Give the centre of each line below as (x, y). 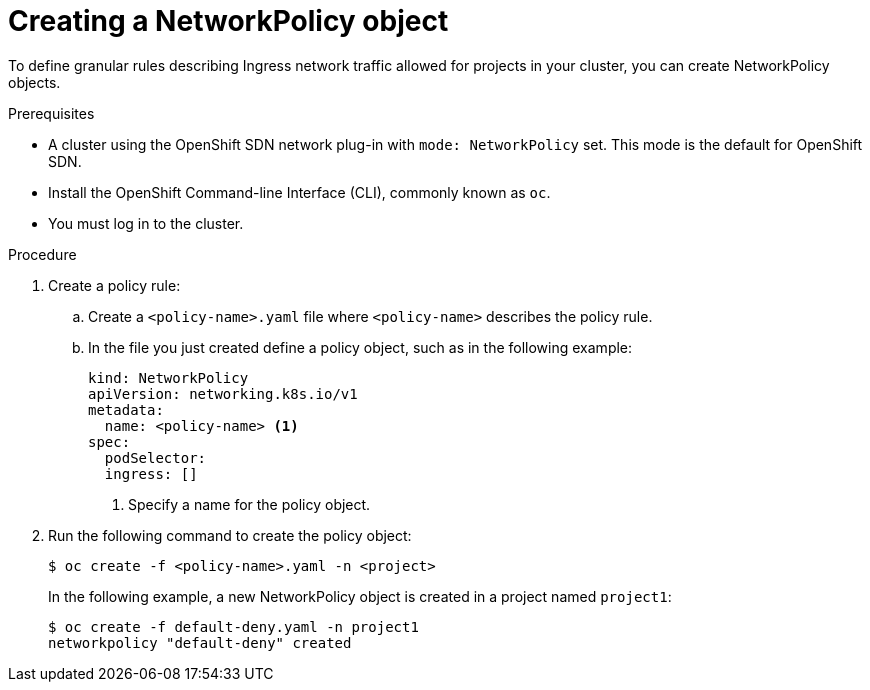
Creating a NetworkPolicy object (228, 21)
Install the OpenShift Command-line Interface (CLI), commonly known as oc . (299, 192)
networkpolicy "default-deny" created (200, 642)
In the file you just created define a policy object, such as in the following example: (360, 347)
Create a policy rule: (114, 285)
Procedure (42, 254)
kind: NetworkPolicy (168, 377)
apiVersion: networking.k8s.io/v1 (223, 393)
